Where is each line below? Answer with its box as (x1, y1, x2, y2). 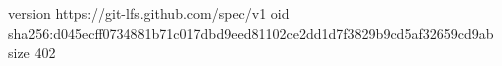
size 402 (8, 42, 56, 63)
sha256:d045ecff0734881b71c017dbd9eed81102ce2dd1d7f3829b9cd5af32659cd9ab (8, 22, 494, 43)
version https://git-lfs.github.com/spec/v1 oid (8, 3, 290, 23)
